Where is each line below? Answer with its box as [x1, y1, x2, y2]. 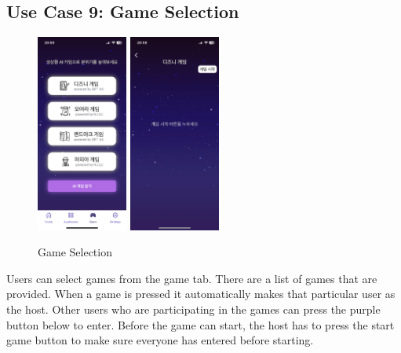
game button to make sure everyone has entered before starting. [6, 332, 314, 348]
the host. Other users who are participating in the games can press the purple [6, 301, 381, 318]
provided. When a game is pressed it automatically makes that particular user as [6, 285, 396, 302]
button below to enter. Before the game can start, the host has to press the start [6, 316, 395, 333]
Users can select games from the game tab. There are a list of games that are [6, 270, 377, 286]
